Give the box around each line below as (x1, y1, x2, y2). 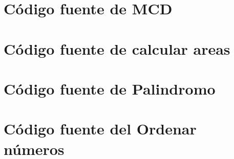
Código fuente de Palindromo (4, 78, 216, 99)
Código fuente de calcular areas (4, 38, 230, 59)
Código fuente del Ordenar (4, 118, 197, 139)
